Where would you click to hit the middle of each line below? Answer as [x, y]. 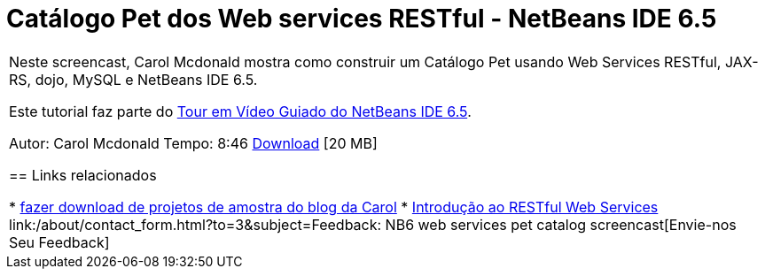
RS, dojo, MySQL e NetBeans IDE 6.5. [133, 79]
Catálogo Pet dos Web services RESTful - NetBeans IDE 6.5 [362, 19]
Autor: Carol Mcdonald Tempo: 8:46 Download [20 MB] [193, 143]
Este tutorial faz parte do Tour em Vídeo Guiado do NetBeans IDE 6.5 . [240, 111]
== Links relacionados [83, 175]
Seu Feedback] [59, 242]
